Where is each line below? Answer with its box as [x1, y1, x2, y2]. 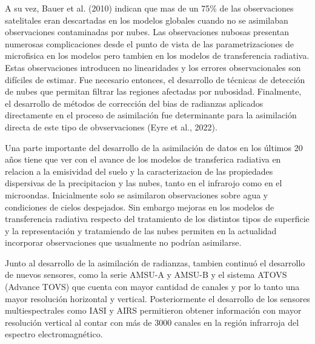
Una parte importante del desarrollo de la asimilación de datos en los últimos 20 [5, 141, 303, 153]
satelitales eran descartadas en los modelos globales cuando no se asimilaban [5, 13, 288, 26]
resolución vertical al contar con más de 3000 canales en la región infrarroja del [5, 315, 299, 328]
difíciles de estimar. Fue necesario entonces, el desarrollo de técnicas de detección [5, 73, 305, 86]
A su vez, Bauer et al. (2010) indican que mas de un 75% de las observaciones [5, 2, 294, 14]
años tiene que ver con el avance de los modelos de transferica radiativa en [5, 153, 281, 166]
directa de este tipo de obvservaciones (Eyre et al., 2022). [5, 120, 217, 133]
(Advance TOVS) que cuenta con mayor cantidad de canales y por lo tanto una [5, 280, 300, 293]
